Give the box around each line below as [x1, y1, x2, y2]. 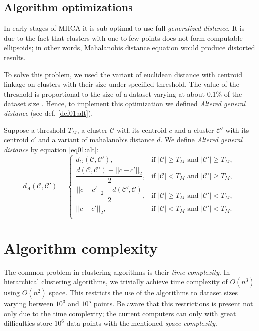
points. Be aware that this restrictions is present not [93, 298, 253, 309]
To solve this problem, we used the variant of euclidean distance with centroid [4, 69, 242, 79]
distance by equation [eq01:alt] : [4, 144, 99, 154]
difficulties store [4, 318, 52, 328]
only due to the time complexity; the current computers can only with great [4, 308, 236, 318]
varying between [4, 298, 54, 309]
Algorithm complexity [4, 237, 158, 258]
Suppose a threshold [4, 124, 66, 135]
